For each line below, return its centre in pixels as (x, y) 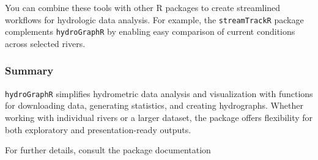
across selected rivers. (45, 43)
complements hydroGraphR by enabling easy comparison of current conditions (150, 31)
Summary (29, 71)
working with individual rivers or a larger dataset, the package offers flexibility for (159, 117)
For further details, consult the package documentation (108, 150)
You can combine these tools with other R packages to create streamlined (143, 7)
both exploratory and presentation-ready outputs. (98, 129)
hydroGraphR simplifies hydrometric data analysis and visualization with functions (159, 93)
